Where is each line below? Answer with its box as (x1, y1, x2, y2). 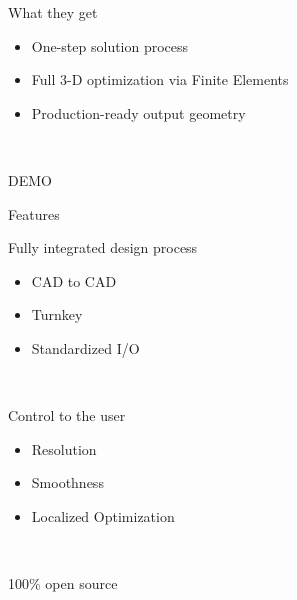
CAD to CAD (31, 270, 117, 291)
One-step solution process (31, 35, 189, 56)
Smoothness (31, 472, 104, 493)
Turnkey (31, 304, 83, 325)
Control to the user (8, 405, 126, 426)
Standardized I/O (31, 337, 140, 358)
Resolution (31, 438, 97, 459)
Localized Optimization (31, 505, 175, 526)
